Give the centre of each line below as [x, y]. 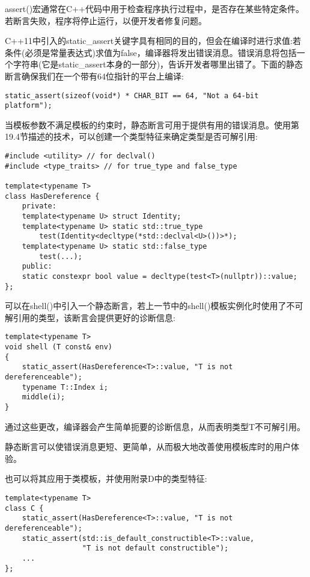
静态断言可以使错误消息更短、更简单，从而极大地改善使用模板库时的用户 [148, 447]
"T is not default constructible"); [155, 548]
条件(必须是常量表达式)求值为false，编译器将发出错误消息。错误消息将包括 [151, 52]
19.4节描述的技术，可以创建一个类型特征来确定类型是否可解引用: [131, 136]
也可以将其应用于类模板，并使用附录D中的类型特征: [106, 479]
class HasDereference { [52, 196]
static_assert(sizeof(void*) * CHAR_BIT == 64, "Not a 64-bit [132, 95]
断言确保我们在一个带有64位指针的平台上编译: [94, 76]
